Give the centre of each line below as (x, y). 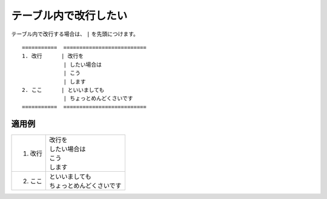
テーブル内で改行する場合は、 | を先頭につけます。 (75, 34)
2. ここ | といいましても (63, 90)
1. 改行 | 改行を (53, 56)
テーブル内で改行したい (69, 16)
